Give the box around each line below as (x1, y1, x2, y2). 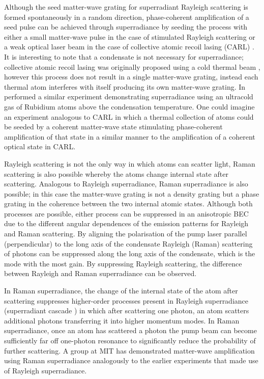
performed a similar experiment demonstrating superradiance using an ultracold (4, 91, 253, 102)
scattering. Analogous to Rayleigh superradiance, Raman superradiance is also (4, 178, 248, 189)
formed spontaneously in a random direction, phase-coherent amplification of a (4, 11, 249, 22)
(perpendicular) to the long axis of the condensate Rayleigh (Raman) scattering (4, 238, 253, 249)
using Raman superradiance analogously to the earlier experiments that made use (4, 355, 258, 366)
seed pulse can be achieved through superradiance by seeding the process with (4, 21, 248, 32)
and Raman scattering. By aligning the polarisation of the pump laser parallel (4, 228, 247, 239)
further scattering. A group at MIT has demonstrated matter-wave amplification (4, 345, 255, 356)
